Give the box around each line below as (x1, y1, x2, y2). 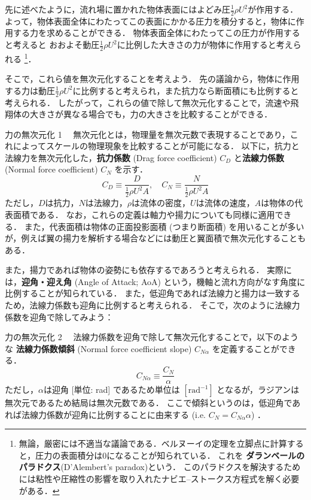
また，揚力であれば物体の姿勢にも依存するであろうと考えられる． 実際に (5, 263, 292, 276)
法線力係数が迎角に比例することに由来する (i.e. (21, 408, 206, 420)
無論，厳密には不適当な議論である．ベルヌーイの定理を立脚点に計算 (19, 437, 287, 450)
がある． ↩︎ (19, 484, 60, 496)
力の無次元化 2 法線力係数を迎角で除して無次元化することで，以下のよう (5, 331, 298, 343)
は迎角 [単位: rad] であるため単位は (43, 383, 180, 396)
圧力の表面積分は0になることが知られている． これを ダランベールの (35, 449, 305, 461)
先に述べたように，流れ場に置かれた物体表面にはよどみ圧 (5, 3, 230, 15)
